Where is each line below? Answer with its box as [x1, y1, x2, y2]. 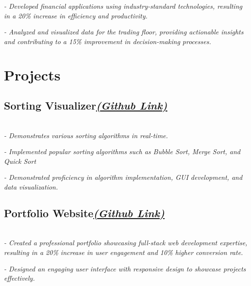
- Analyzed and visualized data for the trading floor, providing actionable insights [4, 27, 244, 37]
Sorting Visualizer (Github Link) [4, 98, 167, 113]
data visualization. [4, 181, 58, 191]
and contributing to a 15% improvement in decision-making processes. [4, 36, 211, 46]
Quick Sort [4, 156, 36, 166]
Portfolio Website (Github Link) [4, 205, 165, 220]
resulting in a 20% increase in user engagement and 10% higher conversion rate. [4, 247, 243, 257]
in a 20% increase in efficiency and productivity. [4, 10, 148, 20]
